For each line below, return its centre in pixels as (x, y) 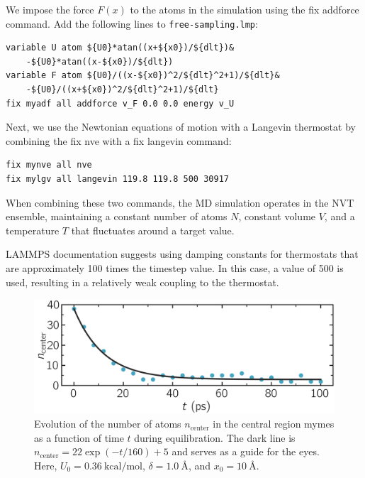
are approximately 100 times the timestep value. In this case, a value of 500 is (175, 267)
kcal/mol (123, 467)
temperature (33, 230)
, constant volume (277, 216)
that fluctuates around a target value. (153, 230)
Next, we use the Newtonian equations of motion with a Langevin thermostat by (181, 127)
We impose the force (50, 9)
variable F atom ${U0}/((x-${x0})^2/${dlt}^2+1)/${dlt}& (143, 76)
